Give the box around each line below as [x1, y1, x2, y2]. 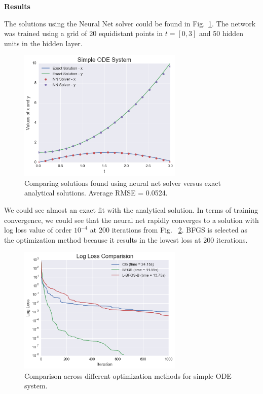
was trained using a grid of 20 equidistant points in [4, 28, 163, 39]
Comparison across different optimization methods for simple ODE [24, 370, 232, 381]
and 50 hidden [199, 28, 244, 39]
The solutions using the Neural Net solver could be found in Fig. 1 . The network [4, 18, 256, 28]
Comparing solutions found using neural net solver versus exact [24, 177, 221, 188]
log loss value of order [4, 224, 72, 235]
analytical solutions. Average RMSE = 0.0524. [24, 187, 168, 198]
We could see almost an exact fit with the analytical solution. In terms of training [4, 205, 258, 215]
